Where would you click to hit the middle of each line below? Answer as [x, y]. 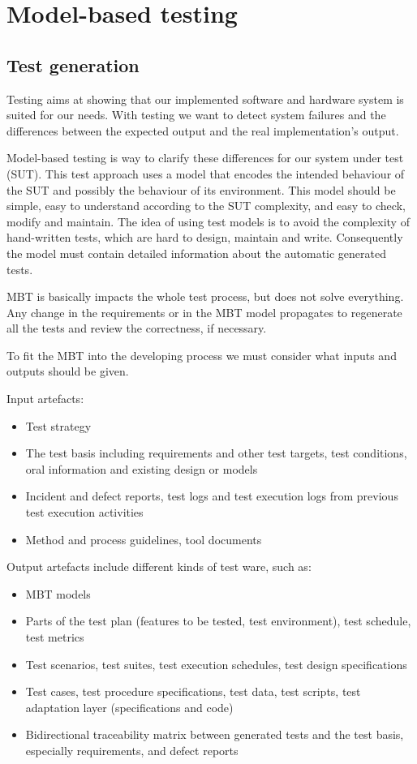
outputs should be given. [68, 371]
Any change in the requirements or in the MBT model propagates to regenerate [204, 312]
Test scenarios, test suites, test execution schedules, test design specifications [216, 664]
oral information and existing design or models [142, 468]
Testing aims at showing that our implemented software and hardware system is [205, 99]
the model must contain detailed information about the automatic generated [197, 253]
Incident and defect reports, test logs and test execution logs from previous [212, 496]
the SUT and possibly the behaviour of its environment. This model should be [201, 189]
